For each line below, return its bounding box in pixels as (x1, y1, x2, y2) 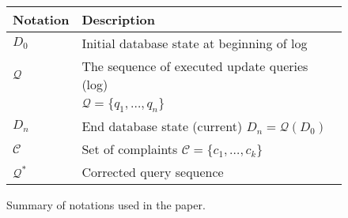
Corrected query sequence (81, 163, 224, 182)
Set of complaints (81, 140, 178, 159)
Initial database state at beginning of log (81, 34, 308, 52)
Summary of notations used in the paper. (6, 197, 206, 213)
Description (81, 10, 155, 28)
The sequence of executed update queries (81, 57, 308, 75)
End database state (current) (81, 117, 243, 136)
